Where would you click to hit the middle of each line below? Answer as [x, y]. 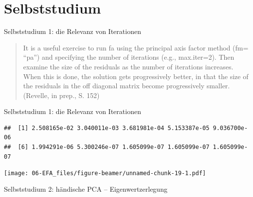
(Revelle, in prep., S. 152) [61, 95]
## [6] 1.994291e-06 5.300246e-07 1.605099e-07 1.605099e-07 [107, 147]
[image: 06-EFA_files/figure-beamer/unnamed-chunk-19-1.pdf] [105, 173]
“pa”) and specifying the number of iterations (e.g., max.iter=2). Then [129, 57]
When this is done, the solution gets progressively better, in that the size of [136, 76]
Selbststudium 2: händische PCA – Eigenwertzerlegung [86, 189]
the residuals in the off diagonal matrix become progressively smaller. [126, 86]
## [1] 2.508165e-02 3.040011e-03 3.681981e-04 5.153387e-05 [107, 128]
